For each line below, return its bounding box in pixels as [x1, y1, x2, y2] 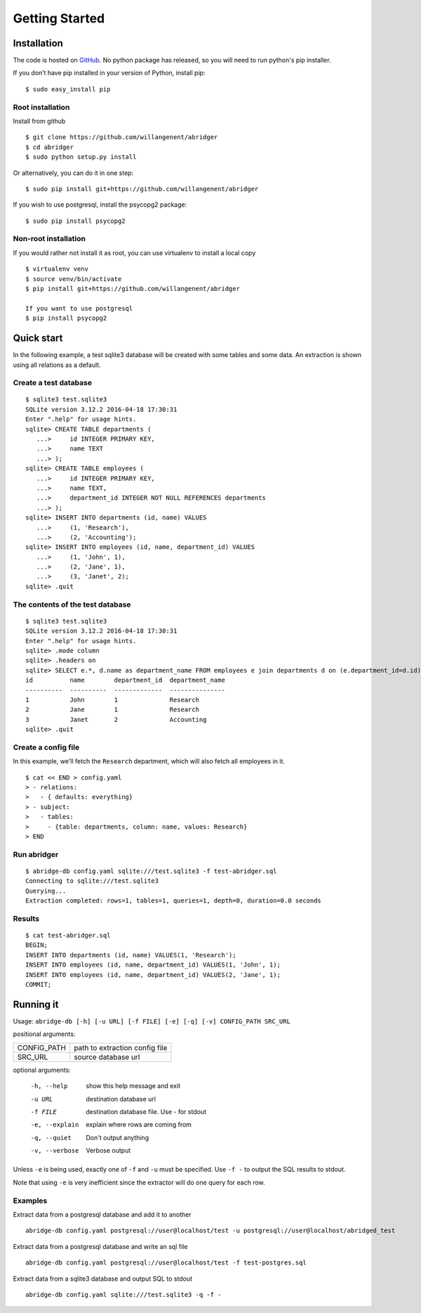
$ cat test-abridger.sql [25, 931, 111, 940]
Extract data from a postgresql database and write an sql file [13, 1242, 188, 1250]
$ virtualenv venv [25, 265, 89, 273]
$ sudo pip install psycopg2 [25, 216, 126, 225]
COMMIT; [25, 981, 52, 989]
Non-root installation [13, 234, 86, 244]
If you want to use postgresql [25, 304, 133, 312]
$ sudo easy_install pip [25, 85, 111, 93]
